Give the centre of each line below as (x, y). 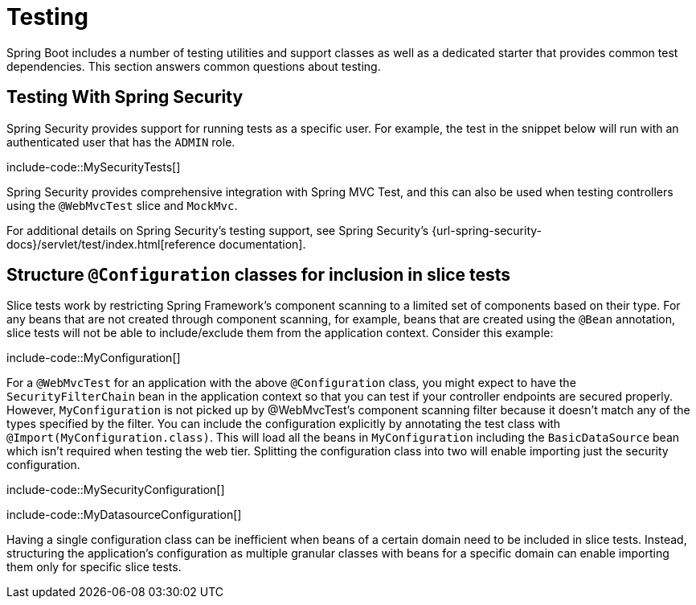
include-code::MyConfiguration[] (94, 358)
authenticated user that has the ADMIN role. (121, 142)
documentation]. (262, 244)
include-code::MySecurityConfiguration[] (116, 490)
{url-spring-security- (487, 230)
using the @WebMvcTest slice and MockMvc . (122, 205)
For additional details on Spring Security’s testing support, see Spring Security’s (218, 230)
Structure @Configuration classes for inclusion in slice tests (259, 275)
